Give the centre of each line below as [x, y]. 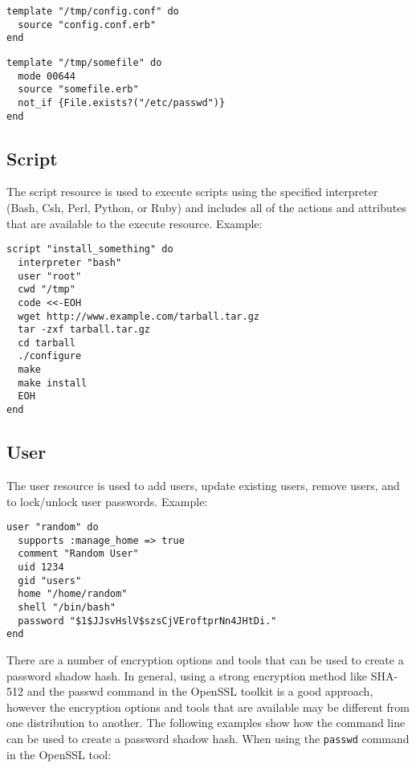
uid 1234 [41, 568]
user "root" [50, 276]
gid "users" [50, 580]
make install [53, 383]
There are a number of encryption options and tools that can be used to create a [205, 660]
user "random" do [53, 527]
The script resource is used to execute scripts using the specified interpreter [192, 192]
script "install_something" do [90, 249]
